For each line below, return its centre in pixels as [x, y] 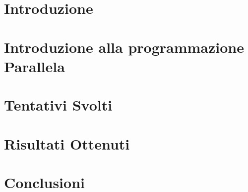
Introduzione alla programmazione [124, 47]
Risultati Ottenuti [67, 143]
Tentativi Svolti [58, 105]
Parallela [34, 66]
